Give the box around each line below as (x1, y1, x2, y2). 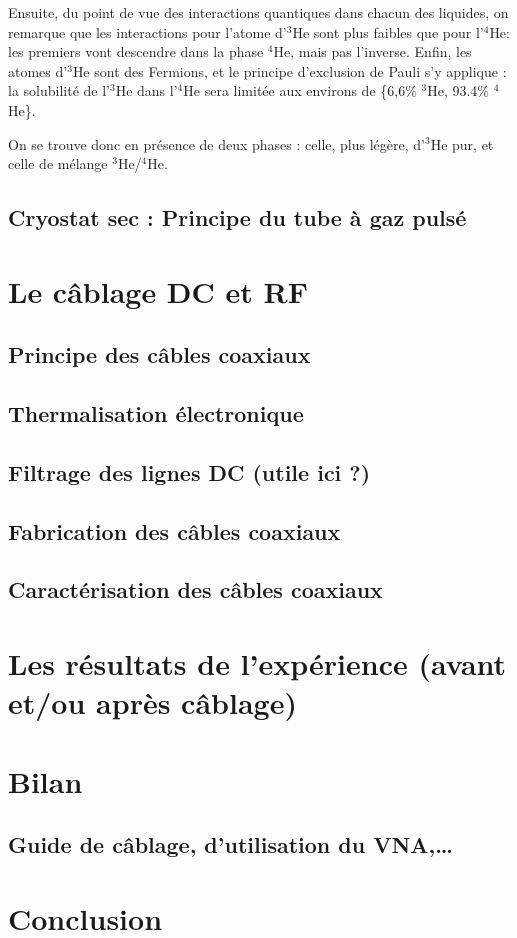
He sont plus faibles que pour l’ (292, 21, 484, 42)
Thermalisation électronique (8, 398, 304, 429)
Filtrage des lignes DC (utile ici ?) (8, 456, 371, 487)
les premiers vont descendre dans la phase (8, 41, 264, 62)
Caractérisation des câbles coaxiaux (8, 574, 383, 605)
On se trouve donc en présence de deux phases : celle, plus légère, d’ (8, 133, 425, 154)
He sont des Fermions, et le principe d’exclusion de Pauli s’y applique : (72, 60, 507, 81)
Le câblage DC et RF (8, 270, 308, 311)
